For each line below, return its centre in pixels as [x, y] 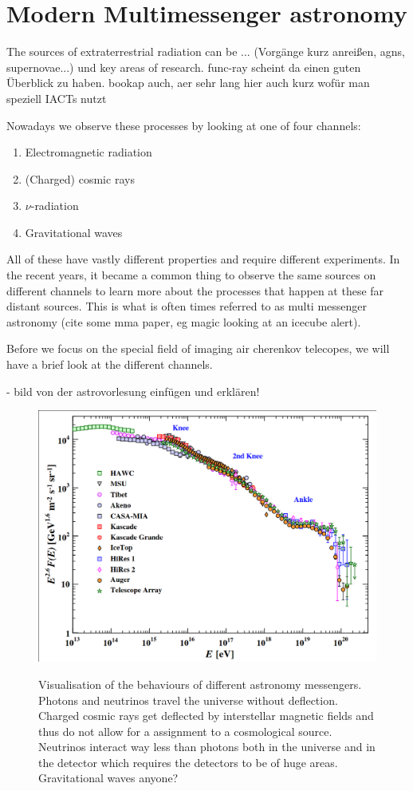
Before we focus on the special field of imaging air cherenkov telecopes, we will [198, 348]
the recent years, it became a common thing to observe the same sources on [191, 275]
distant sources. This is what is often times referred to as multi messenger [187, 306]
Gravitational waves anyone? [108, 778]
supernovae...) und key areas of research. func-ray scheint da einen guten [184, 67]
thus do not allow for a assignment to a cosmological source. [185, 731]
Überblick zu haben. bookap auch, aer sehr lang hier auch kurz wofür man [188, 83]
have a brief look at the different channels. [110, 364]
